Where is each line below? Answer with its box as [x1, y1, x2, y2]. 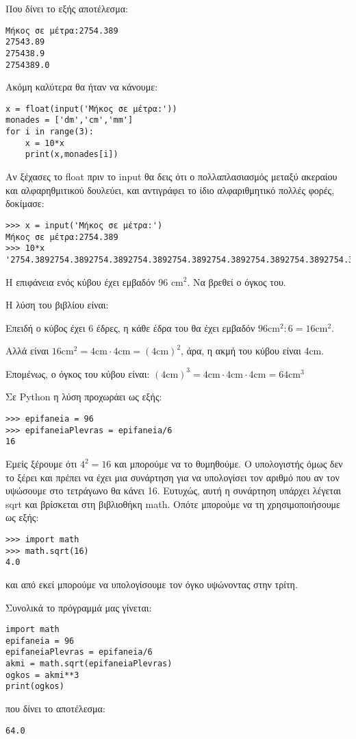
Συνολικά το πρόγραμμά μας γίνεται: [5, 600, 152, 614]
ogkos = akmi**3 [5, 670, 79, 680]
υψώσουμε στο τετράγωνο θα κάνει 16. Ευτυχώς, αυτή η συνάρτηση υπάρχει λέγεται [5, 483, 342, 498]
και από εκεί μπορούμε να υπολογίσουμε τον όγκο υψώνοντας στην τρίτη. [5, 577, 298, 591]
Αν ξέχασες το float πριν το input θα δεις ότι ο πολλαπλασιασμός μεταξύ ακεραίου [5, 169, 338, 184]
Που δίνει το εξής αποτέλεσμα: [5, 1, 128, 15]
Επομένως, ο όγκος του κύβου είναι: [5, 366, 150, 380]
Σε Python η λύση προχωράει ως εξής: [5, 389, 162, 404]
